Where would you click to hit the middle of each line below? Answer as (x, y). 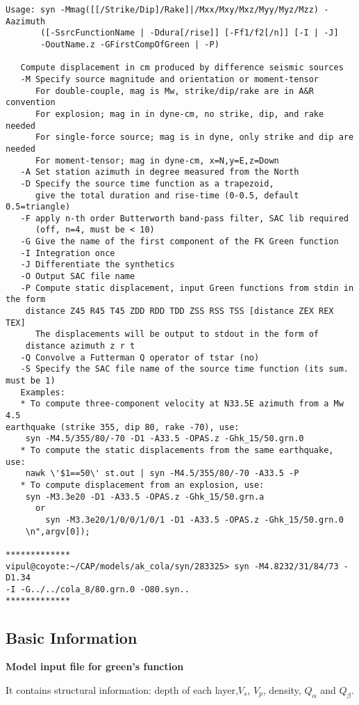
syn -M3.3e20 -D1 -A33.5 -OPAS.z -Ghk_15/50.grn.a (145, 497)
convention (31, 103)
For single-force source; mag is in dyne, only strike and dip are (194, 137)
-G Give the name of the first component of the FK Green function (179, 242)
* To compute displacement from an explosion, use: (142, 485)
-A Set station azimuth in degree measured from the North (160, 172)
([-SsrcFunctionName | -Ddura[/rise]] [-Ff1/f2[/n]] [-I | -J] (190, 33)
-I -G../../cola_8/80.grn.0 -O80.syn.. (98, 589)
